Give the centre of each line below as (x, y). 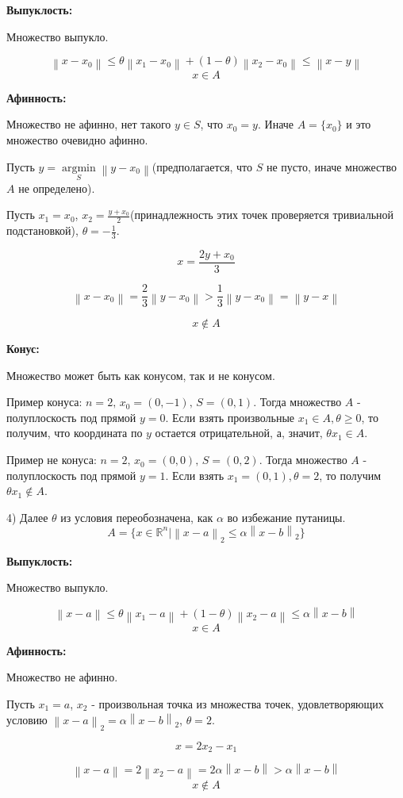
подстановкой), (42, 230)
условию (27, 719)
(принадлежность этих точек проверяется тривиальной (262, 215)
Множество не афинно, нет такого (89, 124)
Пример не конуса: (52, 460)
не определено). (57, 188)
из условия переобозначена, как (137, 517)
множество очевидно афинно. (77, 139)
